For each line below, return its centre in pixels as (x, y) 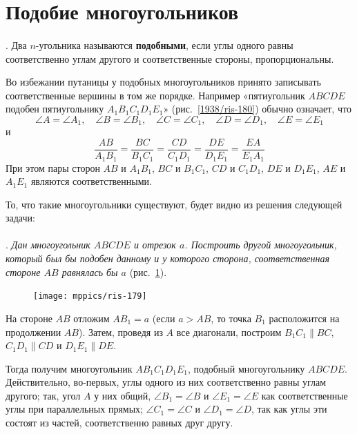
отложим (91, 318)
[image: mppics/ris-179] (90, 296)
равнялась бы (90, 272)
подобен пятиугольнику (55, 109)
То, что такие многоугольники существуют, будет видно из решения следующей (174, 204)
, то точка (231, 318)
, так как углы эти (289, 409)
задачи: (20, 218)
